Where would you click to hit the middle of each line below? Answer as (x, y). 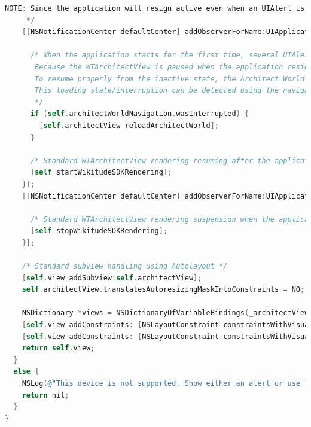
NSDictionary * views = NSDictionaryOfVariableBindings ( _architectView (165, 313)
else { (26, 372)
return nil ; (45, 395)
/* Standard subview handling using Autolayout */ (125, 266)
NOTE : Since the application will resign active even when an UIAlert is (155, 8)
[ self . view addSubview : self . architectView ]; (112, 278)
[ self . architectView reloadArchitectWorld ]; (129, 125)
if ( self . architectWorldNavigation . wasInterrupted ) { (140, 114)
